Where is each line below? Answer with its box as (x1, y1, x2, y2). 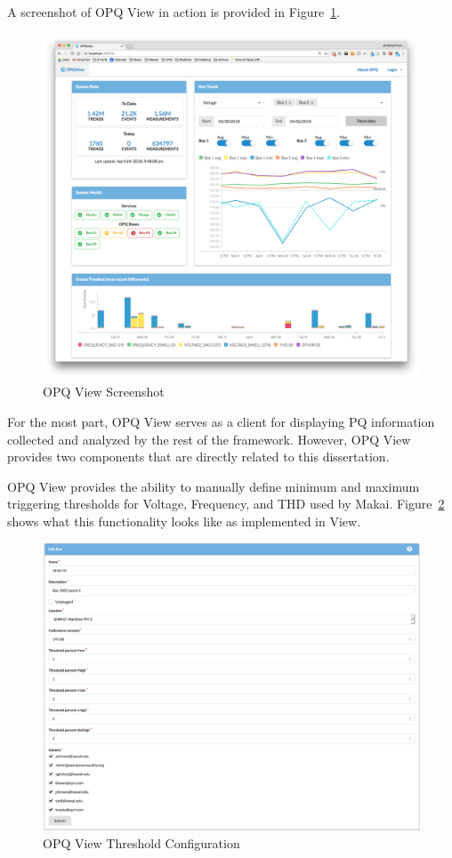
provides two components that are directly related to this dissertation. (7, 447, 390, 466)
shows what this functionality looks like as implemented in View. (7, 511, 361, 530)
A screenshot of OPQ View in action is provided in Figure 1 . (7, 3, 341, 20)
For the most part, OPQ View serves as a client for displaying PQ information (7, 413, 435, 430)
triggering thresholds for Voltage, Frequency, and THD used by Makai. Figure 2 (7, 494, 445, 513)
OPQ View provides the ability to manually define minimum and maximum (7, 477, 420, 495)
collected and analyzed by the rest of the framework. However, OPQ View (7, 429, 411, 448)
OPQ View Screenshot (43, 382, 165, 401)
